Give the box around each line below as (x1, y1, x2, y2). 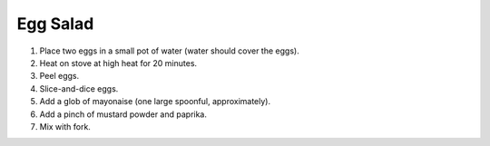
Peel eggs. (39, 71, 80, 82)
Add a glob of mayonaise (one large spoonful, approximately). (39, 96, 271, 107)
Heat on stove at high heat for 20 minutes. (39, 57, 198, 68)
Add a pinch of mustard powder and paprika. (39, 109, 208, 120)
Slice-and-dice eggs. (39, 83, 119, 94)
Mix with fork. (39, 121, 91, 131)
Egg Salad (16, 14, 94, 34)
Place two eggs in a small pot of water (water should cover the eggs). (39, 45, 299, 56)
